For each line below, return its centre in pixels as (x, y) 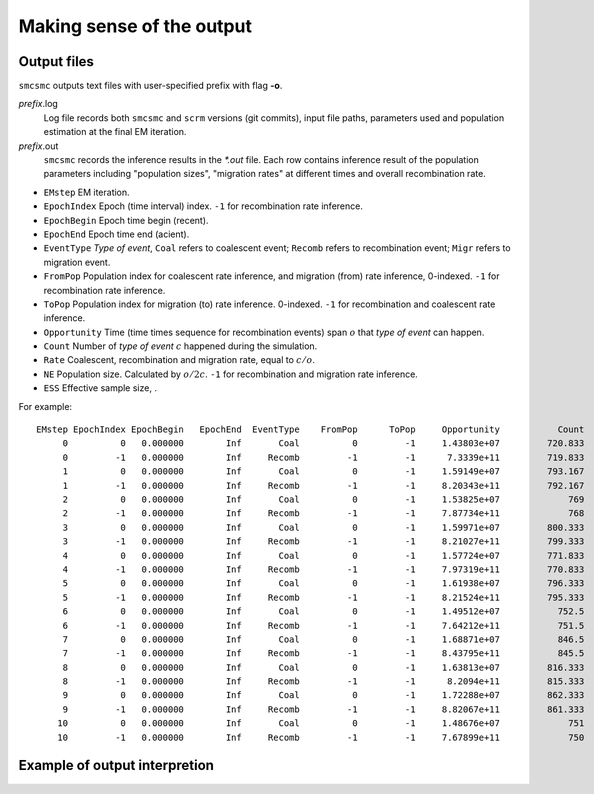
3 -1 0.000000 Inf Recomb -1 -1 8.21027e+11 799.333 (323, 541)
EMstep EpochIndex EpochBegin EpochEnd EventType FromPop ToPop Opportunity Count (310, 429)
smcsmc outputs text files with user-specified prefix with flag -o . (150, 86)
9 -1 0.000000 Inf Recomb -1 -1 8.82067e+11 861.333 (323, 709)
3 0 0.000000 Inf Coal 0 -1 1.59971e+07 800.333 (323, 527)
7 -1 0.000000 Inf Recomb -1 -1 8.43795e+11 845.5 (323, 653)
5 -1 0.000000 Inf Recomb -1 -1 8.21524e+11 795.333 (323, 597)
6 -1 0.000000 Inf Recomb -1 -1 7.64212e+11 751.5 (323, 625)
